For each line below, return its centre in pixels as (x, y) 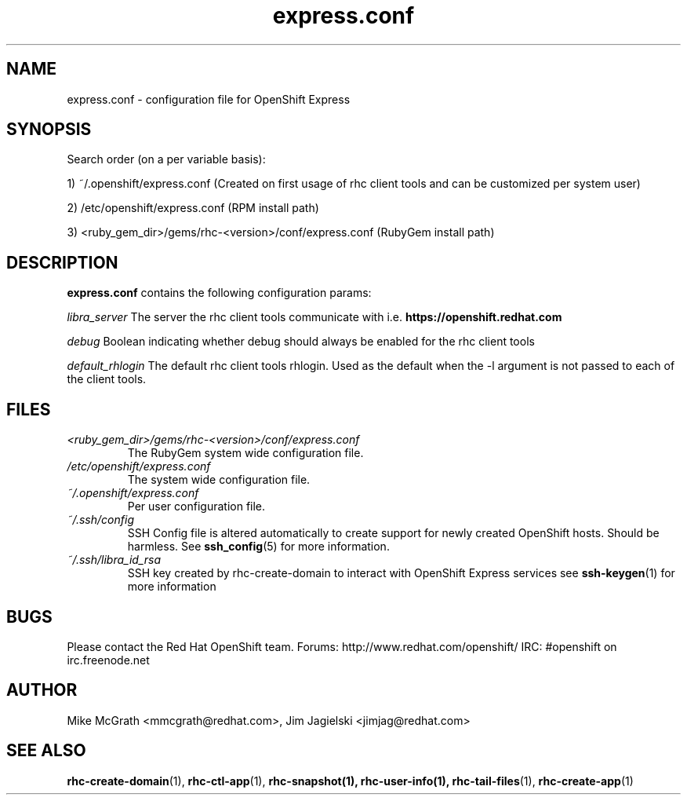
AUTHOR (42, 690)
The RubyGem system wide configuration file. (245, 453)
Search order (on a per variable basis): (166, 159)
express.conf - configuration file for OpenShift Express (209, 99)
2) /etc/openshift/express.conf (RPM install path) (193, 208)
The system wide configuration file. (219, 480)
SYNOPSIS (49, 130)
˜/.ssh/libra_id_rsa (114, 560)
